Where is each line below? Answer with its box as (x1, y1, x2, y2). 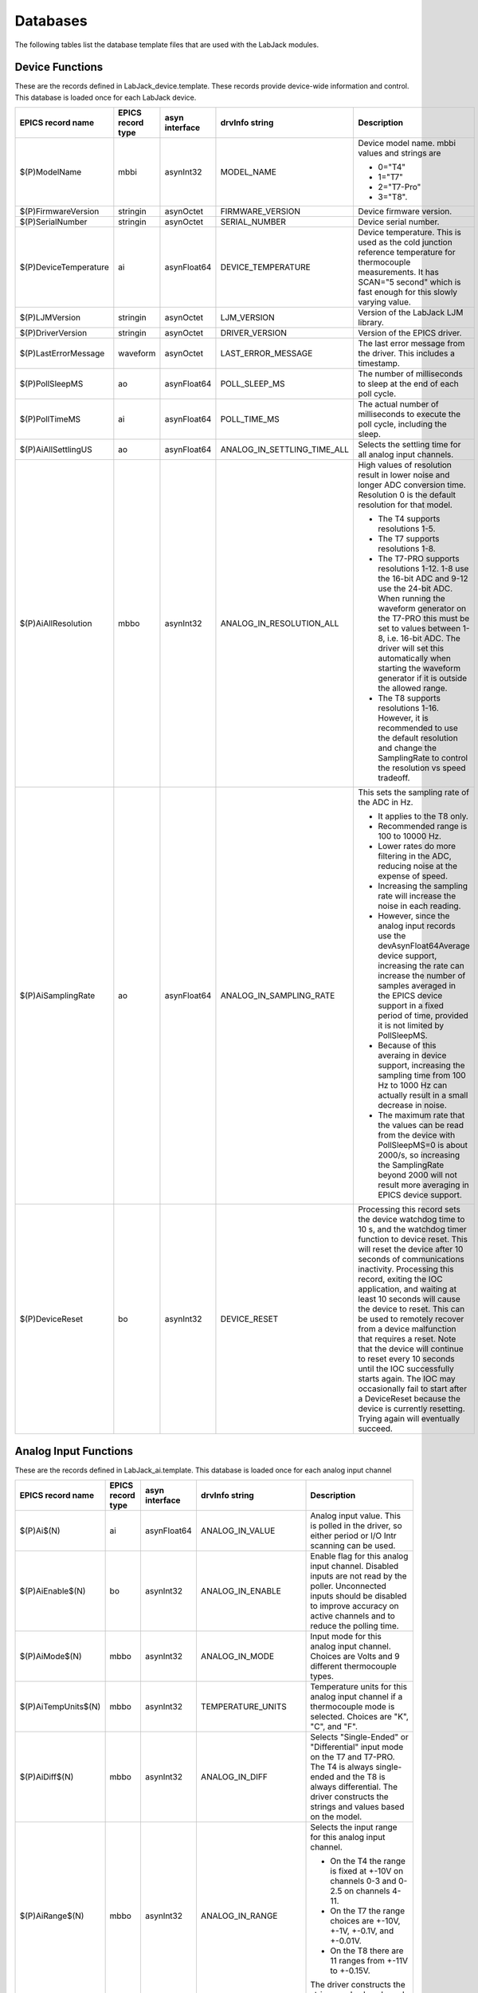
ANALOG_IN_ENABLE (200, 1586, 282, 1597)
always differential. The (310, 1782, 398, 1793)
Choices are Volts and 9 (310, 1651, 400, 1662)
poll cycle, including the (358, 419, 448, 430)
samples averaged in (378, 981, 456, 992)
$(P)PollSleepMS (19, 379, 84, 390)
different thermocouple (310, 1661, 398, 1672)
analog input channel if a (310, 1691, 403, 1702)
